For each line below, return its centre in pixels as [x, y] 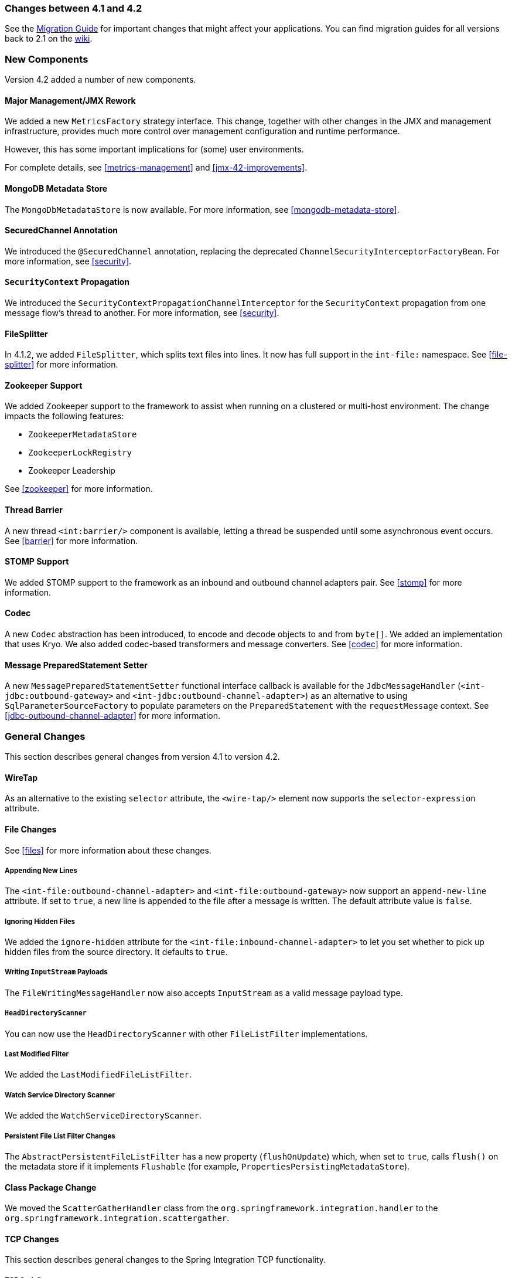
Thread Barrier [34, 510]
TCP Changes [32, 1239]
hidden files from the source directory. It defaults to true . [116, 952]
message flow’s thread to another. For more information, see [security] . [142, 313]
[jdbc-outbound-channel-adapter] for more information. [113, 716]
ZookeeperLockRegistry [80, 453]
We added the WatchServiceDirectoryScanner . [103, 1116]
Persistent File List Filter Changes [60, 1136]
